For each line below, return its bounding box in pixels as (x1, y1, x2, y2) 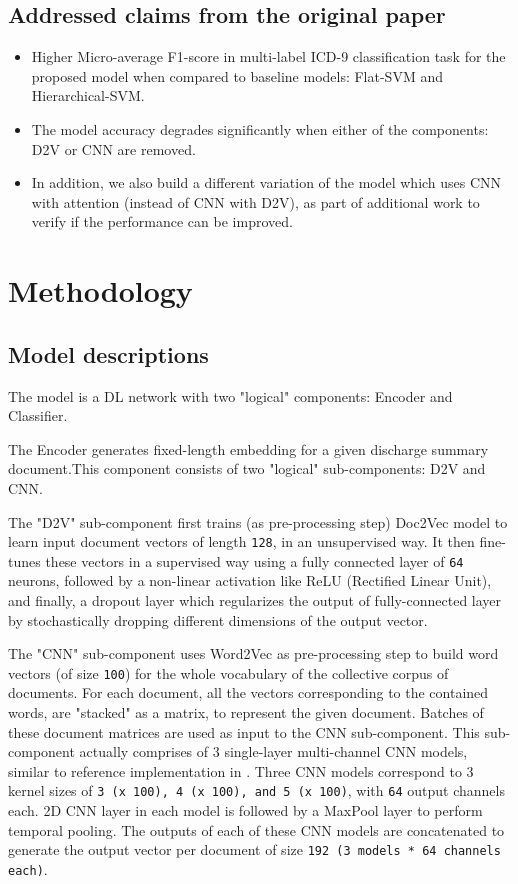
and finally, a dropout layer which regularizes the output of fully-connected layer (8, 590, 502, 610)
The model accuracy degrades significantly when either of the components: (31, 118, 489, 139)
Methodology (8, 270, 193, 311)
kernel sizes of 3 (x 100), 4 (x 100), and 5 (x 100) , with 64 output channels (8, 780, 505, 801)
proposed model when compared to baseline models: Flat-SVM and (31, 65, 443, 86)
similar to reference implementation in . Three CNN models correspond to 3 (8, 760, 474, 781)
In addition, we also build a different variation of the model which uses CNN (31, 172, 502, 193)
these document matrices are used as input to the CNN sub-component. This (8, 721, 480, 742)
